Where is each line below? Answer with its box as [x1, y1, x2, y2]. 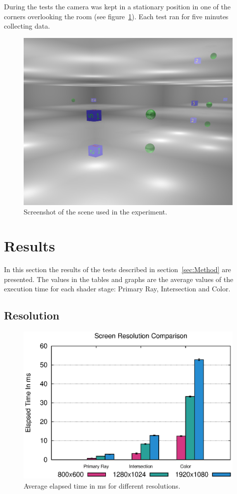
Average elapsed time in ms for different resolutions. [24, 480, 180, 491]
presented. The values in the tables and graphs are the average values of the [4, 274, 234, 284]
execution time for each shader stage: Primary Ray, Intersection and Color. [4, 283, 231, 294]
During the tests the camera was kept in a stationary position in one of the [4, 1, 231, 11]
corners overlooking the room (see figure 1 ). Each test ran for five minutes [4, 11, 229, 21]
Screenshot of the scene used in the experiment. [24, 207, 168, 217]
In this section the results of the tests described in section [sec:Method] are [4, 264, 231, 275]
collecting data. [4, 21, 50, 31]
